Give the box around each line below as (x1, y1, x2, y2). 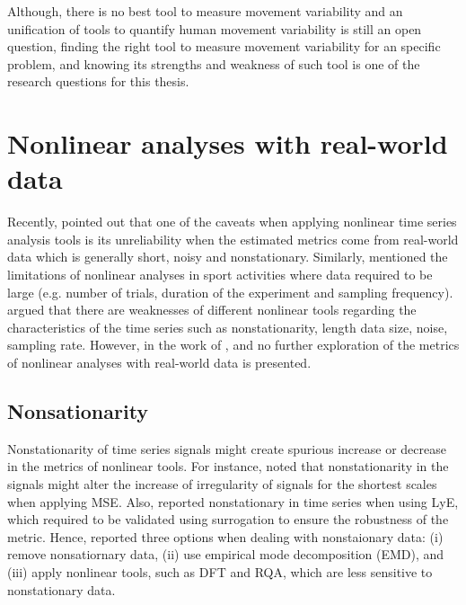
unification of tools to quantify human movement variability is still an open (7, 19, 422, 38)
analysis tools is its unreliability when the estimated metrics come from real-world (7, 229, 459, 248)
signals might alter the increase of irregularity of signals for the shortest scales (7, 475, 437, 494)
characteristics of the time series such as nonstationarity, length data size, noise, (7, 317, 448, 336)
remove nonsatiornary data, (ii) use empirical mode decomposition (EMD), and (7, 545, 444, 564)
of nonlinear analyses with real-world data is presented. (7, 353, 312, 372)
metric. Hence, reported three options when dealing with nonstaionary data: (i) (7, 527, 444, 546)
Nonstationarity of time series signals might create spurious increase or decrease (7, 439, 446, 458)
